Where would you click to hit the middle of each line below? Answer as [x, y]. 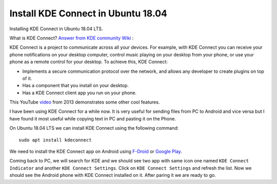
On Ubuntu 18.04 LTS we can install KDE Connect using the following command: [94, 128]
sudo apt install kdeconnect [55, 140]
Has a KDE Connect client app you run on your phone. [80, 93]
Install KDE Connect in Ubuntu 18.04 [88, 13]
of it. [27, 78]
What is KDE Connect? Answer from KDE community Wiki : [72, 38]
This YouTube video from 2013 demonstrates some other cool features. [85, 102]
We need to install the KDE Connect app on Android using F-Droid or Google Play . [96, 152]
